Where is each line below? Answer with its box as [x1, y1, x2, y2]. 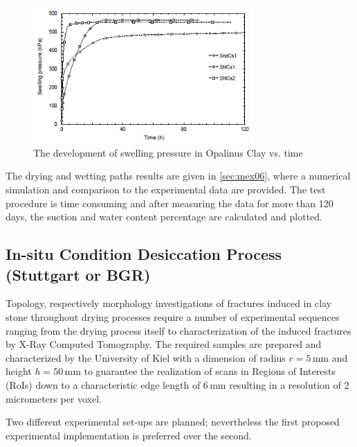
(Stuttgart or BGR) [6, 263, 151, 285]
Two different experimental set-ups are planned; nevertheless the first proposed [6, 414, 340, 429]
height [6, 364, 32, 378]
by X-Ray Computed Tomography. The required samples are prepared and [6, 337, 322, 351]
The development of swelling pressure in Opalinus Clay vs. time [33, 145, 303, 159]
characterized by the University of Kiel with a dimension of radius [6, 350, 286, 365]
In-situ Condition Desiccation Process [6, 243, 282, 265]
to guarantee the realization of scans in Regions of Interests [84, 364, 336, 378]
